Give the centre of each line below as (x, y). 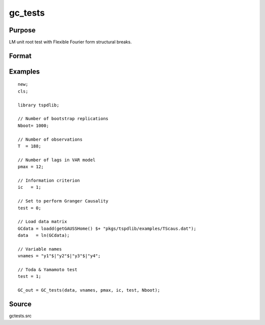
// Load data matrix (42, 222)
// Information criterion (49, 180)
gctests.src (20, 316)
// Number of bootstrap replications (63, 119)
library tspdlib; (39, 105)
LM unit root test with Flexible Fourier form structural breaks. (70, 42)
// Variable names (40, 249)
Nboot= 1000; (33, 125)
